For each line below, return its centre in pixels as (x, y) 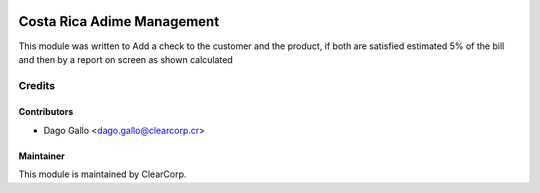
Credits (36, 85)
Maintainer (41, 156)
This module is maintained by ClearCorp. (102, 174)
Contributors (46, 112)
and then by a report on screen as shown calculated (126, 59)
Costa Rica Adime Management (119, 21)
